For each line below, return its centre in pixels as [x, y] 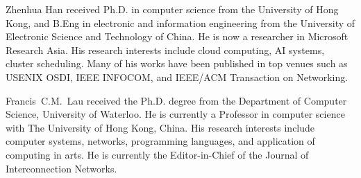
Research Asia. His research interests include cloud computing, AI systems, [165, 50]
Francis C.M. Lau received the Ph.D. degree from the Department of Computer [176, 100]
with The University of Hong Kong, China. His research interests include [160, 127]
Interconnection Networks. [61, 168]
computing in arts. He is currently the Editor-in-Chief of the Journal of [157, 154]
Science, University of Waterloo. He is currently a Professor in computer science [175, 114]
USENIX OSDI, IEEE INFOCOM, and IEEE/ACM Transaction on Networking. [177, 77]
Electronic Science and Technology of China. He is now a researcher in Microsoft [177, 36]
